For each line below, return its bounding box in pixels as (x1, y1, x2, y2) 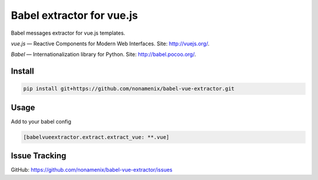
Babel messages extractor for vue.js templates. (11, 29, 125, 36)
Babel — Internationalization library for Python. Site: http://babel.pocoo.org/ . (11, 51, 197, 58)
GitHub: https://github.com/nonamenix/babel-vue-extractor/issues (11, 166, 173, 174)
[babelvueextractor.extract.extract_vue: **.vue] (23, 134, 170, 141)
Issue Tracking (11, 151, 67, 161)
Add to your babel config (11, 118, 72, 125)
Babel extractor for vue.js (11, 9, 138, 22)
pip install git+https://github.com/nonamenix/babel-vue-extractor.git (23, 85, 235, 92)
